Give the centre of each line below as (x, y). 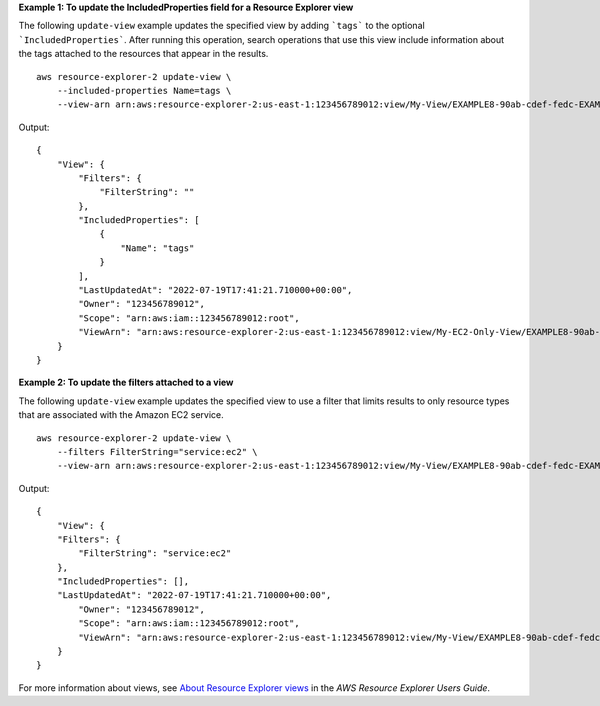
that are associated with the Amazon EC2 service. (121, 415)
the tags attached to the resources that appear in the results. (143, 54)
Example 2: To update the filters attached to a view (126, 382)
